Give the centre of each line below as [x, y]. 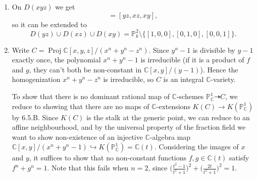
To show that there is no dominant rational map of [91, 96]
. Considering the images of [196, 147]
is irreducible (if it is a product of [192, 60]
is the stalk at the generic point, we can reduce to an [168, 117]
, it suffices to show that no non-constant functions [108, 158]
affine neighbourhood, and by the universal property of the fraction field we [129, 127]
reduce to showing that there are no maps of [81, 106]
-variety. [223, 79]
